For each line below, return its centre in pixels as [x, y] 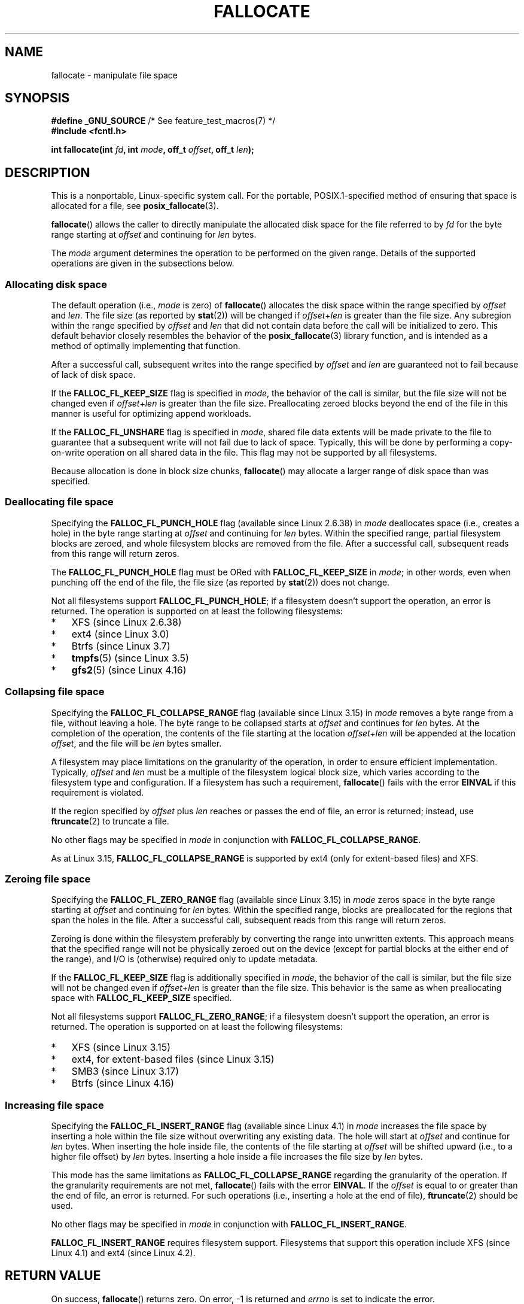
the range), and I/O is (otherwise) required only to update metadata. [184, 959]
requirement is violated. [98, 792]
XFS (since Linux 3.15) [121, 1047]
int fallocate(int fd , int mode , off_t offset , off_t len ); [153, 150]
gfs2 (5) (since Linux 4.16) [129, 670]
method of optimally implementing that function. [146, 346]
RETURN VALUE [53, 1276]
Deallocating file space [59, 502]
